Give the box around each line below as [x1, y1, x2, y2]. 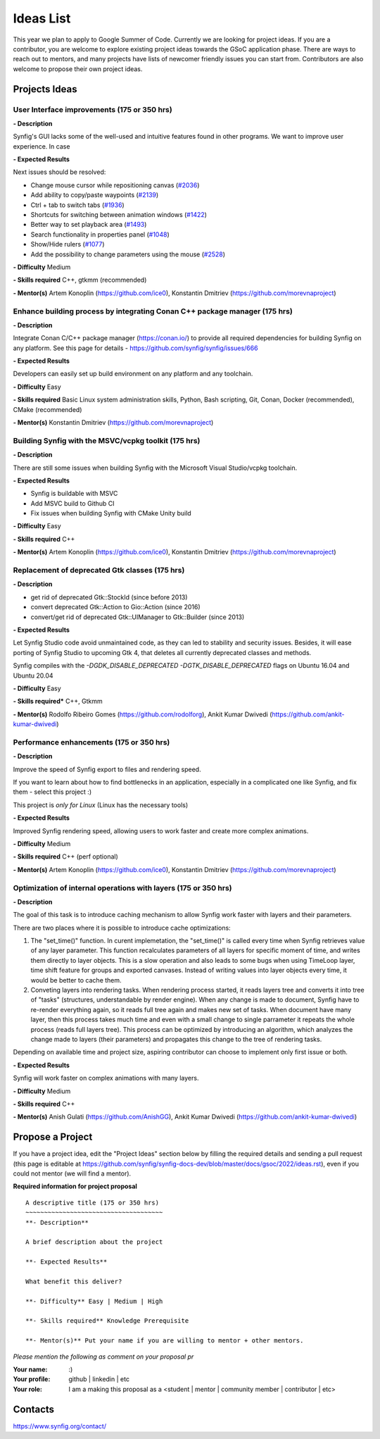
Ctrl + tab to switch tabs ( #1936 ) [30, 201, 125, 209]
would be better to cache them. [30, 976, 122, 984]
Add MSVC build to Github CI [30, 499, 115, 507]
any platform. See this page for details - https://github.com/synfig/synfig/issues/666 [13, 344, 258, 352]
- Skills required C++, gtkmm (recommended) [13, 275, 147, 285]
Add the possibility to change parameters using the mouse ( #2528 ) [30, 250, 225, 258]
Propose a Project [13, 1131, 93, 1143]
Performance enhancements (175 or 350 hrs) [13, 737, 170, 747]
